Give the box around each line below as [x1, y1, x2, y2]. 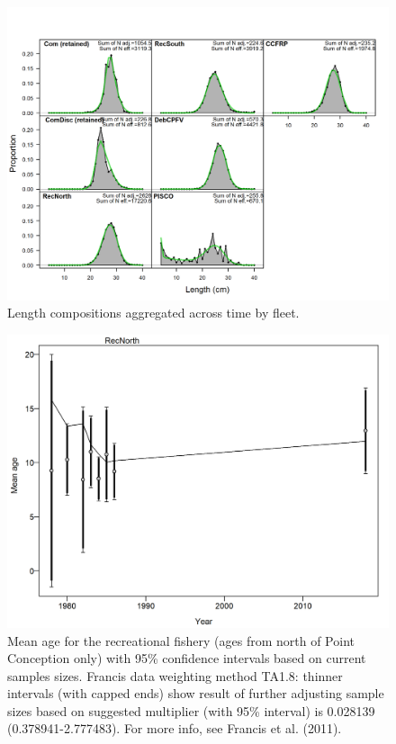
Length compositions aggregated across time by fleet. [7, 303, 300, 322]
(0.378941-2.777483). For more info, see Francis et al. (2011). [7, 719, 342, 738]
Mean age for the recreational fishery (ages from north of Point [7, 631, 355, 650]
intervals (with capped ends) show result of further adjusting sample [7, 684, 384, 703]
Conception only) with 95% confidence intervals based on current [7, 649, 366, 668]
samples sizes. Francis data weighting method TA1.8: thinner [7, 666, 343, 685]
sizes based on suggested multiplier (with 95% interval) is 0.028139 [7, 701, 375, 720]
